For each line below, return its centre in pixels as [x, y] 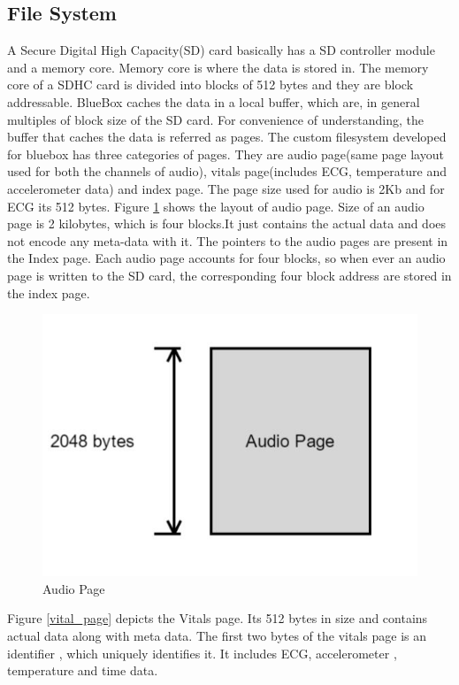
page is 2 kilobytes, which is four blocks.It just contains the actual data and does [227, 223]
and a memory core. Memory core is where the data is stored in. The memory [218, 67]
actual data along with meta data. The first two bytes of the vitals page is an [217, 635]
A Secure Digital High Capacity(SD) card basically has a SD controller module [221, 50]
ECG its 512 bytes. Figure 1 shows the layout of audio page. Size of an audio [216, 206]
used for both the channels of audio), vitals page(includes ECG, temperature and [227, 171]
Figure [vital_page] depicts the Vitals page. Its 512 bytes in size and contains [218, 618]
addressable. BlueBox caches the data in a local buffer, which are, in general [214, 101]
